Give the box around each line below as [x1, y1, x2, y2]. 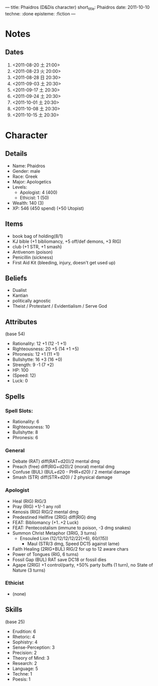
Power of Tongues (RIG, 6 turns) [12, 551, 79, 557]
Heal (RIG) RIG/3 [12, 498, 46, 504]
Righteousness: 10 [12, 424, 50, 430]
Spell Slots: [5, 407, 33, 414]
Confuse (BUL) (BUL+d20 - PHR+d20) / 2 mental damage [12, 469, 131, 475]
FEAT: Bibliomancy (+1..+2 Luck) [12, 519, 79, 525]
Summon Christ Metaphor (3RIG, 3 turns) [12, 530, 97, 536]
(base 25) [5, 619, 25, 625]
